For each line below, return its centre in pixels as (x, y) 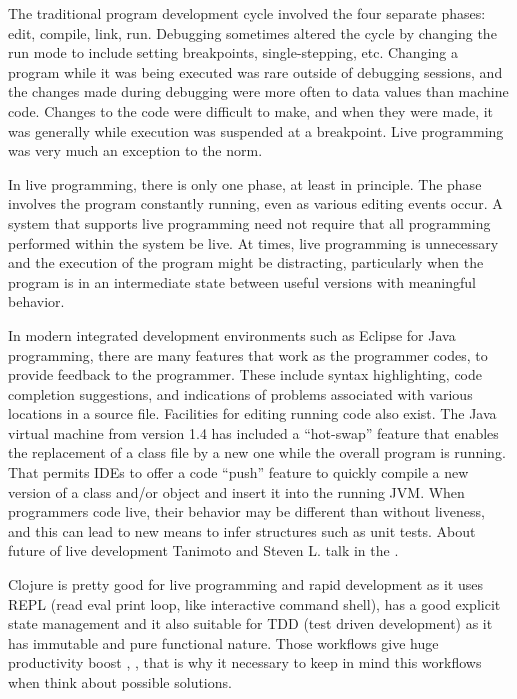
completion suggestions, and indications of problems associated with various (240, 393)
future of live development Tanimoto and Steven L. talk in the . (203, 550)
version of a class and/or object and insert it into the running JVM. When (236, 491)
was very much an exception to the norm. (135, 150)
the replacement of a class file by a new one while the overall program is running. (257, 452)
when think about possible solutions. (120, 682)
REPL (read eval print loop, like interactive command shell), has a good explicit (254, 603)
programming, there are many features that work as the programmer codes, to (248, 354)
